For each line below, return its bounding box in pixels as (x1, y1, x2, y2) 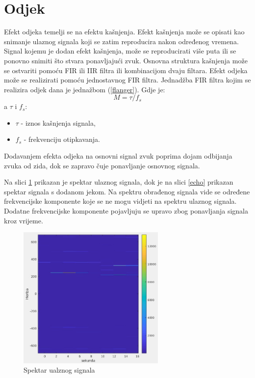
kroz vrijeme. (4, 215, 43, 225)
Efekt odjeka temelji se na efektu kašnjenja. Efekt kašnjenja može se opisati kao (4, 27, 245, 37)
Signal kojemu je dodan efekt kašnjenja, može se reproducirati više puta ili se (4, 46, 236, 56)
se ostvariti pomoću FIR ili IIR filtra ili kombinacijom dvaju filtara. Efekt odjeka (4, 65, 248, 75)
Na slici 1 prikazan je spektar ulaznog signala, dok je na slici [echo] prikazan (4, 177, 233, 187)
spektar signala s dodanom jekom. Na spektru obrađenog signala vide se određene (4, 186, 250, 196)
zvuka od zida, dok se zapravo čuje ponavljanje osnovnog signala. (4, 160, 200, 170)
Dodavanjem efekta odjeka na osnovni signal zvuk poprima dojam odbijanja (4, 151, 232, 161)
